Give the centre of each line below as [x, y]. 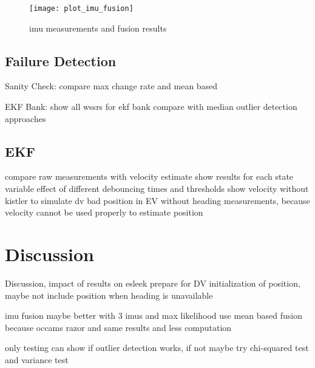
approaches [25, 118]
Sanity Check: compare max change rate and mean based [111, 86]
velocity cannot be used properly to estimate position [104, 212]
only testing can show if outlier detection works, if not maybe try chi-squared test [157, 348]
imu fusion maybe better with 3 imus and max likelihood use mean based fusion [154, 315]
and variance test [37, 359]
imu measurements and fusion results [98, 28]
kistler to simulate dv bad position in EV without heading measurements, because [157, 200]
